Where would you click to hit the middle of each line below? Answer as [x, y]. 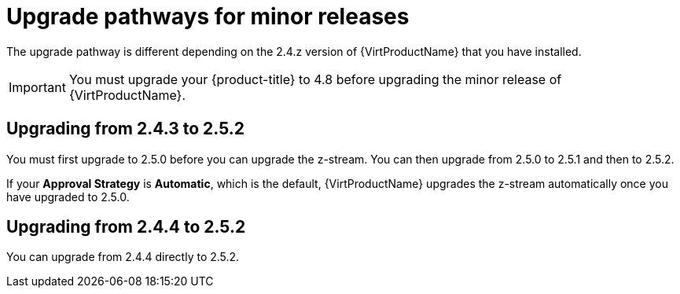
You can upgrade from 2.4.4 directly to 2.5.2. [123, 257]
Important [37, 87]
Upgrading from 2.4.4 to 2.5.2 [126, 227]
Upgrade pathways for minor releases [208, 17]
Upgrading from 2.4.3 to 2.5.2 [126, 129]
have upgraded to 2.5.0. [68, 197]
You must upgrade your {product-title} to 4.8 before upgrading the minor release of [315, 79]
